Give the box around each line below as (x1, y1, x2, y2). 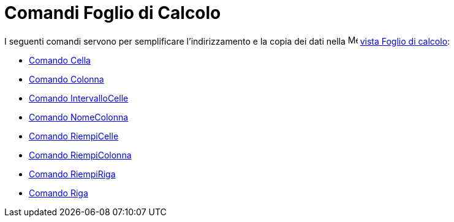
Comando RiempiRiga (29, 168, 116, 179)
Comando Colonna (29, 73, 104, 84)
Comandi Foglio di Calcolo (4, 2, 221, 23)
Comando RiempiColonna (29, 149, 132, 160)
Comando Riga (29, 187, 88, 198)
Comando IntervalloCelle (29, 92, 129, 103)
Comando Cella (29, 54, 91, 65)
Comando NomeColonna (29, 111, 129, 122)
